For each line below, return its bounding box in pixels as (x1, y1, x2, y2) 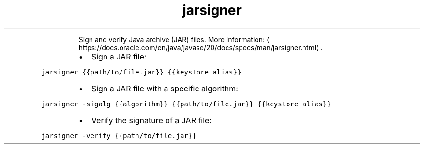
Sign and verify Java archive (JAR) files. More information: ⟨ (78, 35, 270, 44)
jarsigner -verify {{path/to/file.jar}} (41, 132, 197, 140)
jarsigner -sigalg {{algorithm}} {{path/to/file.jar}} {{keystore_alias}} (41, 100, 331, 108)
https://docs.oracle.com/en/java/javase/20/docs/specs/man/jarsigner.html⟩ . (78, 43, 323, 52)
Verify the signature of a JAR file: (91, 115, 212, 125)
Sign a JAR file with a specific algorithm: (91, 83, 238, 93)
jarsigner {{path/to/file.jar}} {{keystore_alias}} (41, 68, 242, 76)
